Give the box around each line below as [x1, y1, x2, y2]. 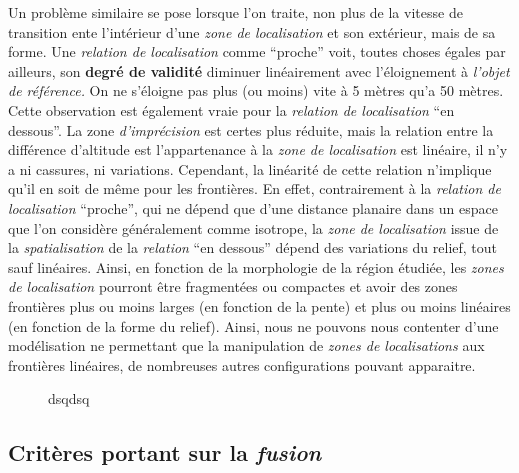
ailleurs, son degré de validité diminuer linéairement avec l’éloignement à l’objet [8, 60, 510, 81]
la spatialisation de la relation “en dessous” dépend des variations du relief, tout [8, 237, 498, 258]
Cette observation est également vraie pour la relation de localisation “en [8, 99, 455, 120]
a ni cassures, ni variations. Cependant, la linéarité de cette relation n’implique [8, 158, 492, 179]
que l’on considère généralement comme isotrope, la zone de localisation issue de [8, 217, 499, 238]
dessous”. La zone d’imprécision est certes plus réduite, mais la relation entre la [8, 119, 494, 140]
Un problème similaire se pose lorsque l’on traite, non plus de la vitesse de [8, 2, 463, 22]
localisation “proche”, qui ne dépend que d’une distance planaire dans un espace [8, 197, 498, 218]
